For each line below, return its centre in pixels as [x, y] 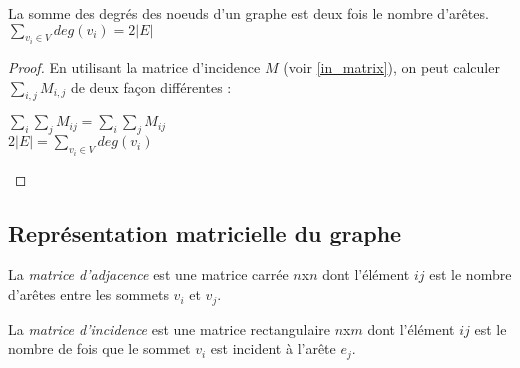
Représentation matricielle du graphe [205, 232]
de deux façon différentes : [151, 86]
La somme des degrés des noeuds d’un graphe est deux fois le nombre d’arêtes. [248, 13]
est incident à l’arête [273, 348]
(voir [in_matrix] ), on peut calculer [391, 67]
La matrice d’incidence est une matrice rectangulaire [169, 328]
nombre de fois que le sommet [99, 348]
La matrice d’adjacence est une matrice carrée [148, 274]
